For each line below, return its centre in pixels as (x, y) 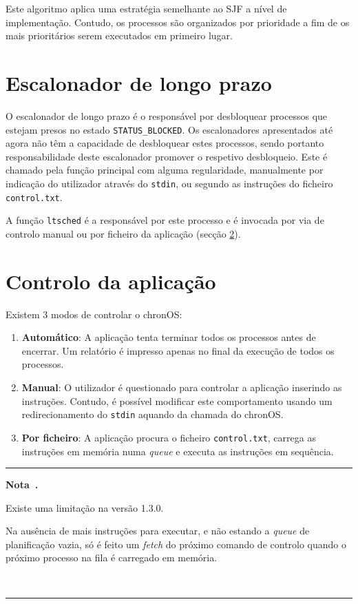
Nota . (22, 485)
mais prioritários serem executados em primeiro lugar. (119, 35)
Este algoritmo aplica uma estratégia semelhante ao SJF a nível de (146, 8)
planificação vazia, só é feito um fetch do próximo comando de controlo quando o (176, 544)
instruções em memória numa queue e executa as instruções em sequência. (178, 451)
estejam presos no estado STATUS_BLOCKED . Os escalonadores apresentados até (169, 129)
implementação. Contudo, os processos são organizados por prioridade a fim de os (178, 22)
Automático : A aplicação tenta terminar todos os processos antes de (169, 337)
